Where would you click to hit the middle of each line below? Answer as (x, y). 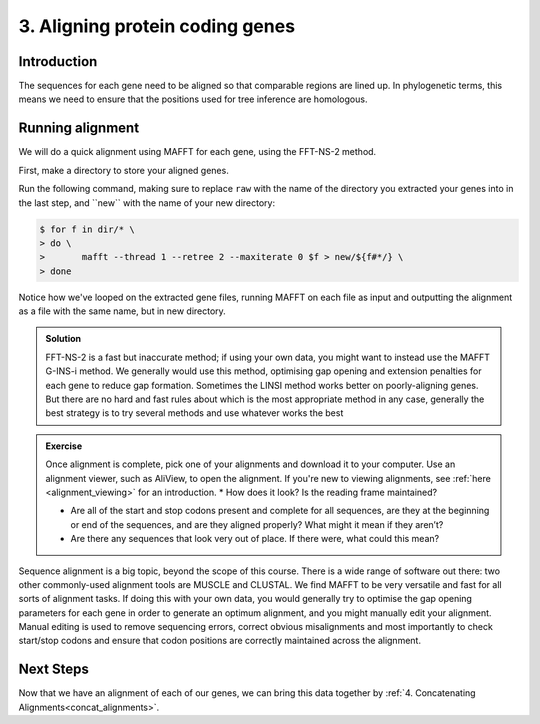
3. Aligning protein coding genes (156, 26)
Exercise (64, 446)
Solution (63, 339)
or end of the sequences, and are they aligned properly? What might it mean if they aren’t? (257, 524)
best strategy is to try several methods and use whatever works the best (194, 413)
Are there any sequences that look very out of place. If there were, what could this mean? (255, 539)
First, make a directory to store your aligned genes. (123, 170)
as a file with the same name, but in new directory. (122, 311)
